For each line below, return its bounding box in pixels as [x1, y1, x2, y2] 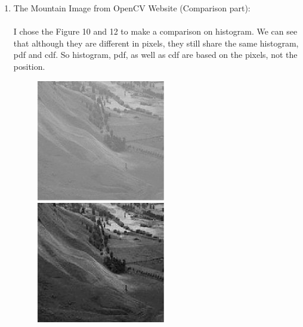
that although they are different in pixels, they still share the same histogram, [13, 36, 299, 49]
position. [13, 60, 45, 72]
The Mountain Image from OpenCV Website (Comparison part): [13, 2, 251, 14]
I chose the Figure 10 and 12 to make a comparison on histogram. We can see [13, 25, 298, 38]
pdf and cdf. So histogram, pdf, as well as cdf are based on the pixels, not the [13, 48, 298, 61]
